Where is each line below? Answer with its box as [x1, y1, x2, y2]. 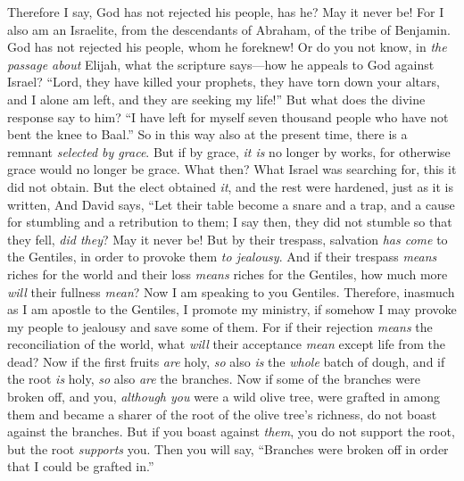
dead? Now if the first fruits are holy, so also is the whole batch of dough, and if [7, 352, 445, 370]
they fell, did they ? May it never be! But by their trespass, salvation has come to [7, 229, 448, 248]
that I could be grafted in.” [7, 457, 154, 476]
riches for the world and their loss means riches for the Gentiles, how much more [7, 264, 448, 283]
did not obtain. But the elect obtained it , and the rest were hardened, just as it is [7, 177, 453, 195]
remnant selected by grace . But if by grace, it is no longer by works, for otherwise [7, 142, 451, 161]
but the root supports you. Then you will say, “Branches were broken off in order [7, 439, 449, 458]
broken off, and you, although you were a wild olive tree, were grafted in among [7, 387, 441, 406]
